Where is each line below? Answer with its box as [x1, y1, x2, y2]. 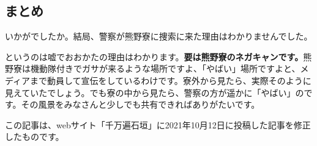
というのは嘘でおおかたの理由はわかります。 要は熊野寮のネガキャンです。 [5, 50, 304, 63]
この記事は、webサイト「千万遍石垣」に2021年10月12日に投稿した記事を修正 [5, 118, 311, 131]
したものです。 [5, 130, 64, 143]
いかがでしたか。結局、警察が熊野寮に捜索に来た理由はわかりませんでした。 [5, 30, 313, 43]
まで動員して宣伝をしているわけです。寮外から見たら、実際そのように [30, 74, 311, 86]
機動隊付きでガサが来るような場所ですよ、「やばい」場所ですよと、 [30, 62, 300, 75]
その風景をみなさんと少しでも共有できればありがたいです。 [21, 98, 260, 111]
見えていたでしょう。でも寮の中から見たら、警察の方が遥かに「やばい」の [5, 86, 304, 99]
